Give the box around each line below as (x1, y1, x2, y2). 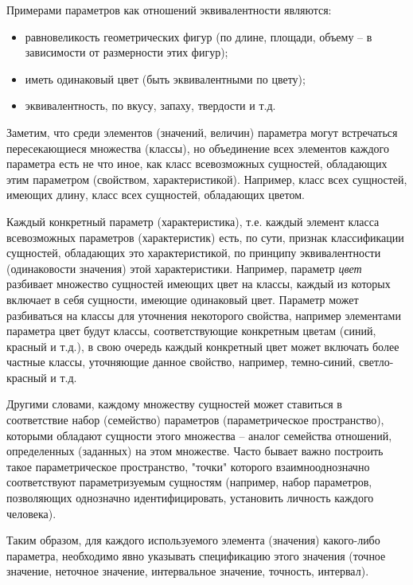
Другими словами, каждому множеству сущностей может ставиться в (6, 396, 342, 412)
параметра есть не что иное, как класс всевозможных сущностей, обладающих (6, 155, 388, 172)
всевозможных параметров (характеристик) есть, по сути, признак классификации (6, 228, 404, 245)
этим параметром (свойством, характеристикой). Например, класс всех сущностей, (6, 170, 407, 187)
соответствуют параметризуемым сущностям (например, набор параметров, (6, 474, 372, 490)
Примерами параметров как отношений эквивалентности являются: (6, 2, 332, 18)
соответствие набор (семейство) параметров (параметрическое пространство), (6, 411, 384, 428)
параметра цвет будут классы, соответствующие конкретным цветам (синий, (6, 322, 376, 339)
